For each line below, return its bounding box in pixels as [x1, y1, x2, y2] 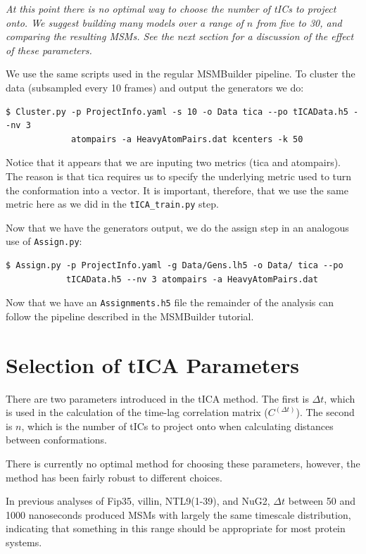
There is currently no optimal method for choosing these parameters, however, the [6, 455, 360, 470]
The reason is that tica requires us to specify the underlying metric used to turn [6, 168, 352, 183]
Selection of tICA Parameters [6, 350, 300, 379]
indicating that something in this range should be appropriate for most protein [6, 521, 346, 536]
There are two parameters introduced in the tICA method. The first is [6, 391, 309, 405]
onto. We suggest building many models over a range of [6, 15, 244, 30]
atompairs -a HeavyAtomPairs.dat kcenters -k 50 [71, 134, 303, 144]
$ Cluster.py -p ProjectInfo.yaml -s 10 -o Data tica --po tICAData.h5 [6, 106, 348, 117]
